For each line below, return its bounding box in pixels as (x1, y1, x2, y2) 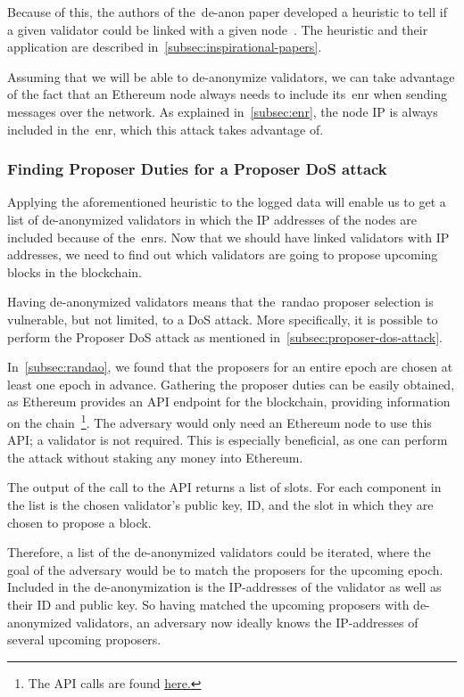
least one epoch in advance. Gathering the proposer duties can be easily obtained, (7, 374, 455, 393)
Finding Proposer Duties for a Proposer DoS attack (7, 158, 387, 180)
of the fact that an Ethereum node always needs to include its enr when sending (7, 85, 447, 103)
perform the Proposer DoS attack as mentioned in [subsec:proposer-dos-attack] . (7, 327, 443, 346)
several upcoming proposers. (7, 630, 162, 649)
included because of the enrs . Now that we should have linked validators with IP (7, 227, 450, 246)
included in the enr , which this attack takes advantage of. (7, 119, 324, 138)
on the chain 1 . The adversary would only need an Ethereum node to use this (7, 410, 432, 431)
